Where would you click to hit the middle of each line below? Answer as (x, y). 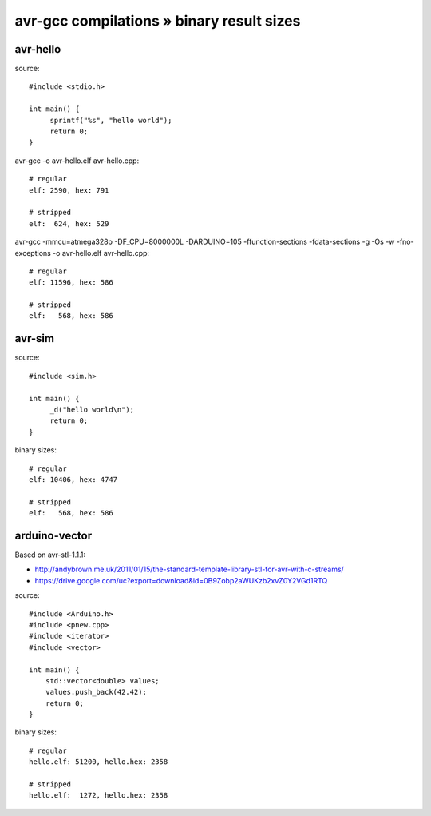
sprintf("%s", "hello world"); (111, 120)
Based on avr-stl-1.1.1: (50, 555)
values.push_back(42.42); (96, 692)
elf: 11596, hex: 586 (71, 283)
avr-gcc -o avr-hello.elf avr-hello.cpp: (77, 161)
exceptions (33, 253)
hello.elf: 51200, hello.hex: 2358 (99, 762)
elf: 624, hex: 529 (69, 223)
